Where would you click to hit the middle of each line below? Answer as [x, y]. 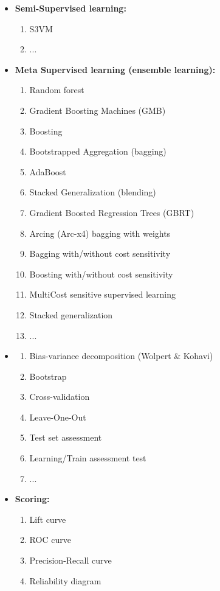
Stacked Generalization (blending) [93, 192]
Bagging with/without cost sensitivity [100, 254]
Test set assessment [66, 437]
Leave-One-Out [58, 417]
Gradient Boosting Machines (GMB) [98, 110]
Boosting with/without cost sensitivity [101, 274]
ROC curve [50, 540]
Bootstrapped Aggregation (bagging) [98, 151]
